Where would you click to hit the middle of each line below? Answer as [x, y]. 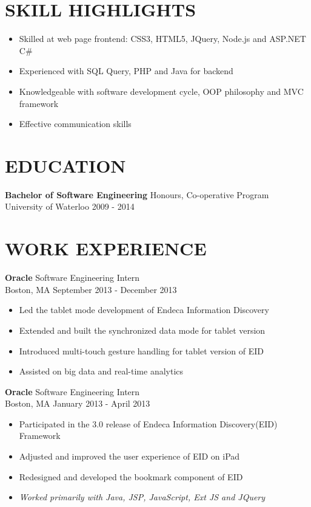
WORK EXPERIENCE [106, 248]
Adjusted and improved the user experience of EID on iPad [129, 456]
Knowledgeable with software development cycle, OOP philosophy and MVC [161, 91]
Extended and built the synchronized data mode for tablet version [142, 330]
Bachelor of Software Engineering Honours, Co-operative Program [137, 194]
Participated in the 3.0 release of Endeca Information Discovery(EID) [148, 423]
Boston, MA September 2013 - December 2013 [91, 289]
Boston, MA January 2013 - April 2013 [78, 403]
